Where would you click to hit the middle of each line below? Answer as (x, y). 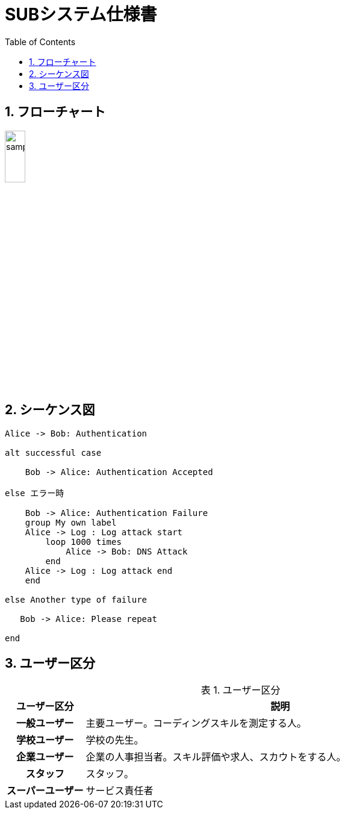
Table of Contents (40, 42)
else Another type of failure (76, 599)
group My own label (71, 522)
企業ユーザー (45, 757)
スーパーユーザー (45, 790)
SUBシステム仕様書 (81, 14)
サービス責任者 (120, 790)
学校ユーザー (45, 740)
